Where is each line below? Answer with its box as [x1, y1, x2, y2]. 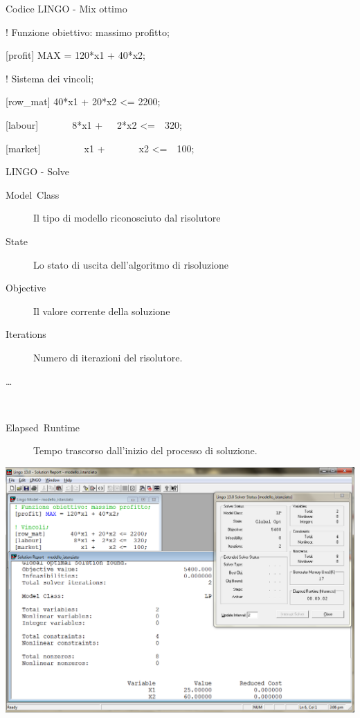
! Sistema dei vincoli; [6, 71, 94, 85]
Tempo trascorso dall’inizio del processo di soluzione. [33, 443, 258, 458]
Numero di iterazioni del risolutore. [33, 350, 183, 364]
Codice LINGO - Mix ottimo [6, 1, 127, 15]
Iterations [6, 327, 46, 341]
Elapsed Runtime [6, 420, 80, 434]
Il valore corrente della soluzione [33, 303, 170, 318]
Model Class [6, 187, 60, 201]
